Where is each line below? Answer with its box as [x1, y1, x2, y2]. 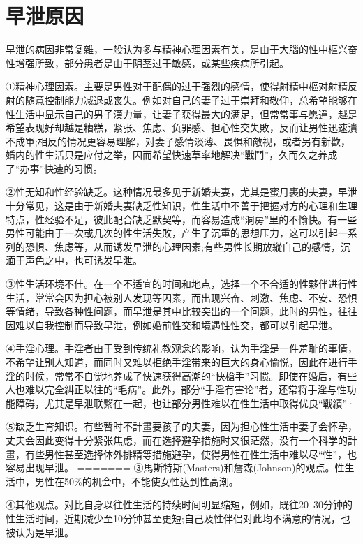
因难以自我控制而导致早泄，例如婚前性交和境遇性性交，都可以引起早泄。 [6, 317, 338, 332]
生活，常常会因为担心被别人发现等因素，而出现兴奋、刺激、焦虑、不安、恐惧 [6, 290, 357, 304]
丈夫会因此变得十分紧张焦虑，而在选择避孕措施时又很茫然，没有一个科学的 [6, 432, 348, 447]
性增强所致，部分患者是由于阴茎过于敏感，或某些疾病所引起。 [6, 55, 289, 70]
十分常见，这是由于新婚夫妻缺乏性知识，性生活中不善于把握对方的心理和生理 [6, 198, 357, 213]
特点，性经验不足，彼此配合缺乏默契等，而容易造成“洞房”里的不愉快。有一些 [6, 212, 357, 226]
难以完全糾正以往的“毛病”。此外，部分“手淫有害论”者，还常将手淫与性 [24, 382, 347, 397]
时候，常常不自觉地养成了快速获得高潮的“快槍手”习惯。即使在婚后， [24, 368, 338, 383]
